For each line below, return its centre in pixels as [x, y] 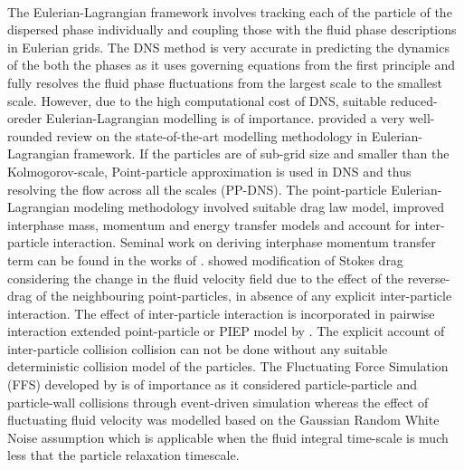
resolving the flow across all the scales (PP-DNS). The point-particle [197, 189]
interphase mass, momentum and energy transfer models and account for [209, 224]
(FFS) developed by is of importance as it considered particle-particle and [213, 384]
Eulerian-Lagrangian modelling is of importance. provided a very [225, 118]
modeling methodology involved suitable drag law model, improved [259, 207]
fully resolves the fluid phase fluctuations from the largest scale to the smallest [225, 82]
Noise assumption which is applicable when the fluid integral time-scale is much [228, 437]
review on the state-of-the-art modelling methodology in [212, 135]
